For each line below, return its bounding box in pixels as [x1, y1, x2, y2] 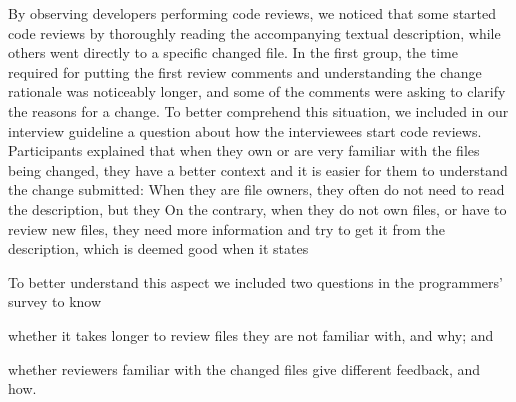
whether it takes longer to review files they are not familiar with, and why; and [8, 324, 494, 345]
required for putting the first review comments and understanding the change [8, 61, 482, 82]
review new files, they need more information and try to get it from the [8, 218, 445, 239]
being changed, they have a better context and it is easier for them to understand [8, 159, 508, 180]
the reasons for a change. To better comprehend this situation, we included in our [8, 100, 509, 121]
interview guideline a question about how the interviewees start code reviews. [8, 120, 482, 141]
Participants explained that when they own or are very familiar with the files [8, 140, 480, 161]
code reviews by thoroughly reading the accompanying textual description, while [8, 22, 501, 43]
